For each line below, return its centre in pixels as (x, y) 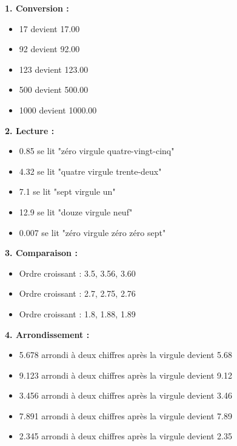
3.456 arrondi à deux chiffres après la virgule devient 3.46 (125, 395)
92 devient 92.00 (49, 49)
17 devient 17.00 (49, 28)
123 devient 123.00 (54, 69)
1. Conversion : (37, 8)
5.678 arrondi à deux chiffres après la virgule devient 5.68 (125, 355)
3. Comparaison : (41, 253)
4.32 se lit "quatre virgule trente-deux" (90, 171)
